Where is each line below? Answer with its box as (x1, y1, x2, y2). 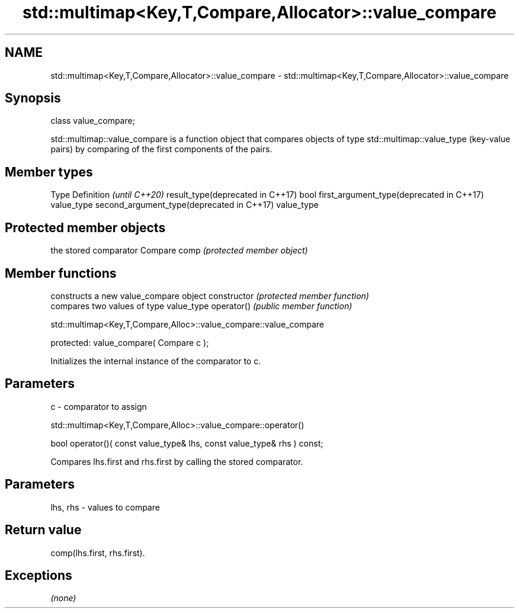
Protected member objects (5, 220, 166, 235)
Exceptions (5, 567, 72, 583)
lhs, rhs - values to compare (50, 502, 160, 512)
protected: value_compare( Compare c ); (50, 337, 209, 348)
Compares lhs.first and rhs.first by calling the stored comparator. (50, 456, 303, 467)
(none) (50, 593, 76, 604)
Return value (5, 522, 82, 538)
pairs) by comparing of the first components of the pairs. (50, 144, 273, 155)
